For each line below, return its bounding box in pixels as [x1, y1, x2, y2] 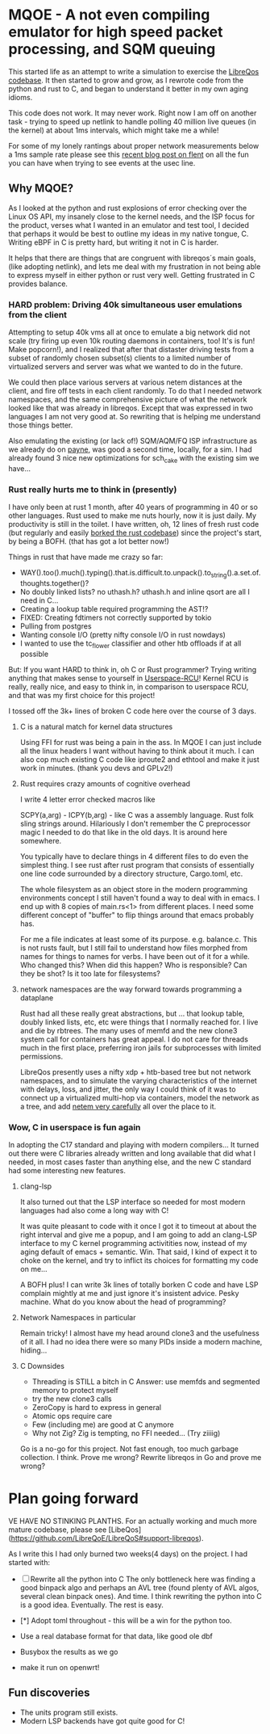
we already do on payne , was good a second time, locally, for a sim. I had [8, 444, 252, 454]
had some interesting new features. [8, 1166, 127, 1176]
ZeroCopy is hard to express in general [31, 1403, 162, 1412]
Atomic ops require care [31, 1412, 113, 1421]
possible [19, 649, 49, 659]
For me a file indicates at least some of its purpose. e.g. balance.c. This [19, 934, 258, 944]
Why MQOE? [8, 182, 74, 196]
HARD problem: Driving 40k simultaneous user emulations [8, 299, 243, 310]
